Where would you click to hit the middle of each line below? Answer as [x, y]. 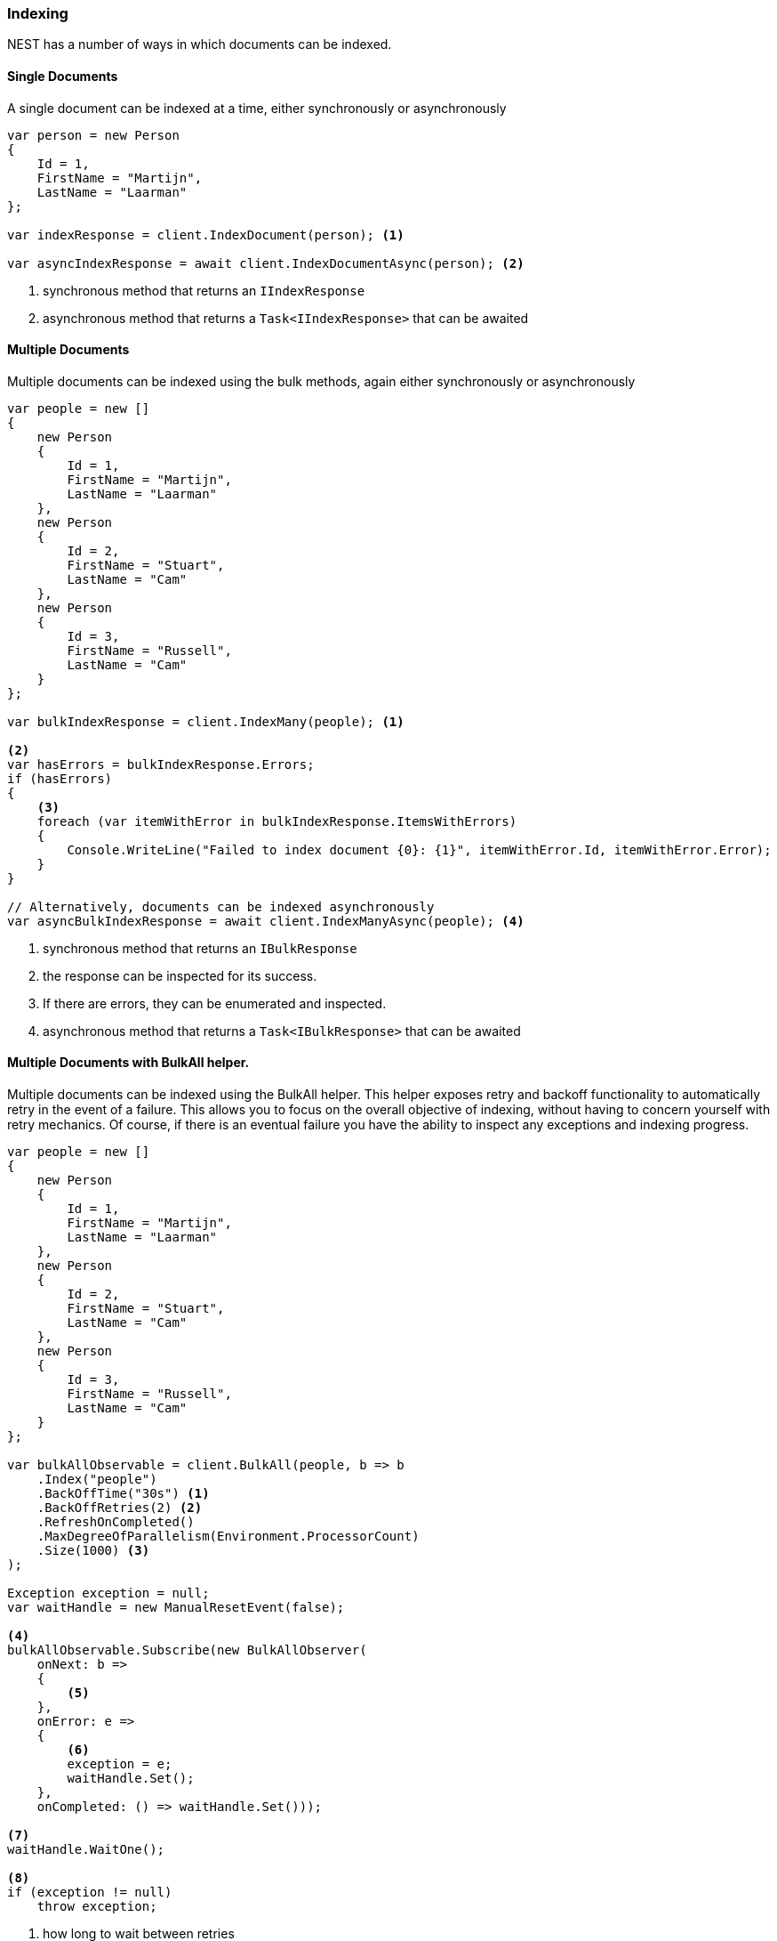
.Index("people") [97, 1480]
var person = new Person [93, 135]
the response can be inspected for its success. [180, 975]
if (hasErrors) [60, 778]
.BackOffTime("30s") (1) [123, 1494]
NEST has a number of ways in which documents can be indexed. [200, 44]
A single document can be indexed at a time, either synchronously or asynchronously [257, 108]
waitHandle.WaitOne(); [86, 1850]
